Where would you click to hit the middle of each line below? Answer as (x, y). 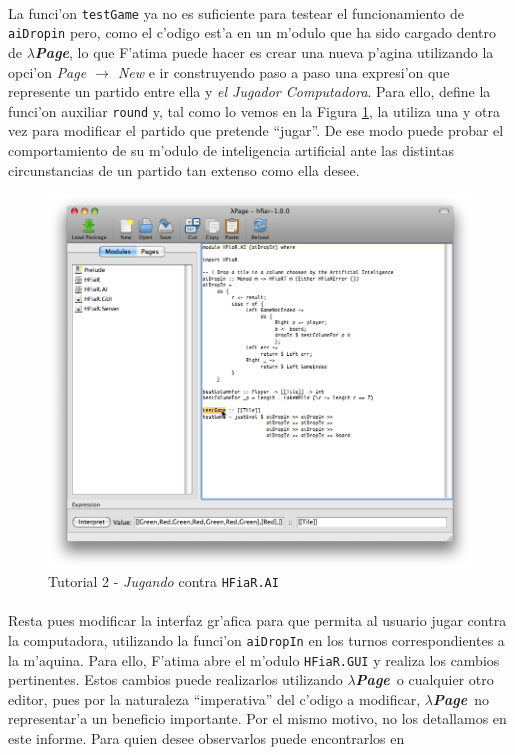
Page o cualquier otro (424, 679)
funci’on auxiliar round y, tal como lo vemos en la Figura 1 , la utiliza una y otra (254, 110)
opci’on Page (47, 71)
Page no (460, 698)
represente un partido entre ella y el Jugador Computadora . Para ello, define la (249, 91)
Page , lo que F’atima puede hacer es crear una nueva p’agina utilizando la (264, 51)
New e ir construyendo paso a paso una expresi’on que (283, 71)
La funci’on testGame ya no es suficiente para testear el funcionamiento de (236, 12)
